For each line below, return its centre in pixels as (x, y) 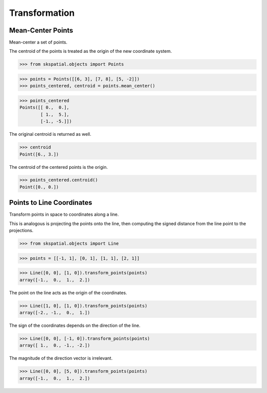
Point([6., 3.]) (39, 154)
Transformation (42, 13)
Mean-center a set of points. (38, 42)
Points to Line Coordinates (51, 203)
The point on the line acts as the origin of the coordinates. (68, 293)
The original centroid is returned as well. (50, 134)
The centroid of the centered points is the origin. (59, 167)
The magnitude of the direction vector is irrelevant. (61, 358)
